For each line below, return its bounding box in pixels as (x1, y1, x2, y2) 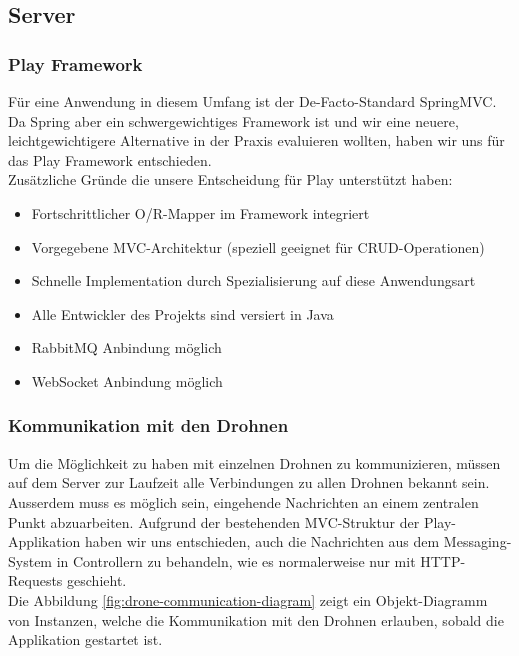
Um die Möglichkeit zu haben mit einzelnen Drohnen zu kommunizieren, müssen (8, 452, 501, 473)
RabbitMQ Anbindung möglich (31, 337, 222, 358)
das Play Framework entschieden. (8, 149, 212, 170)
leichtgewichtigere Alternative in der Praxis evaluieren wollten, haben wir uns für (8, 130, 505, 151)
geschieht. (67, 570, 127, 591)
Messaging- (443, 531, 512, 552)
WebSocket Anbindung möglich (31, 370, 223, 391)
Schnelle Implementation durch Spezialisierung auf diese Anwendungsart (31, 270, 476, 291)
